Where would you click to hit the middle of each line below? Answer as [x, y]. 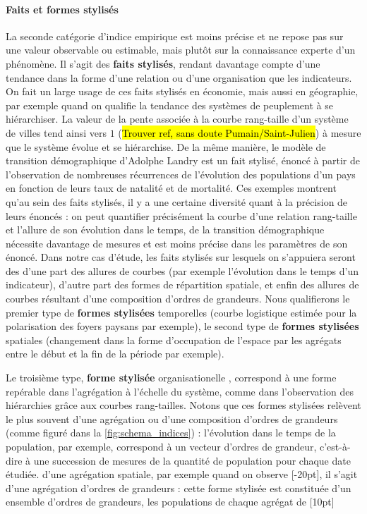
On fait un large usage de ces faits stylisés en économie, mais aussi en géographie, [182, 91]
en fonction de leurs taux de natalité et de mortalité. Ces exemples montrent [171, 188]
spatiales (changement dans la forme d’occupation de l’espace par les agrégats [174, 339]
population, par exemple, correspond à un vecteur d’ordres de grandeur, [161, 447]
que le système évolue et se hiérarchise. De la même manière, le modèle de [166, 146]
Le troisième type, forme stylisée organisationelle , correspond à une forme [171, 378]
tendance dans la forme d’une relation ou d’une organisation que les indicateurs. [179, 77]
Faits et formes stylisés [62, 9]
